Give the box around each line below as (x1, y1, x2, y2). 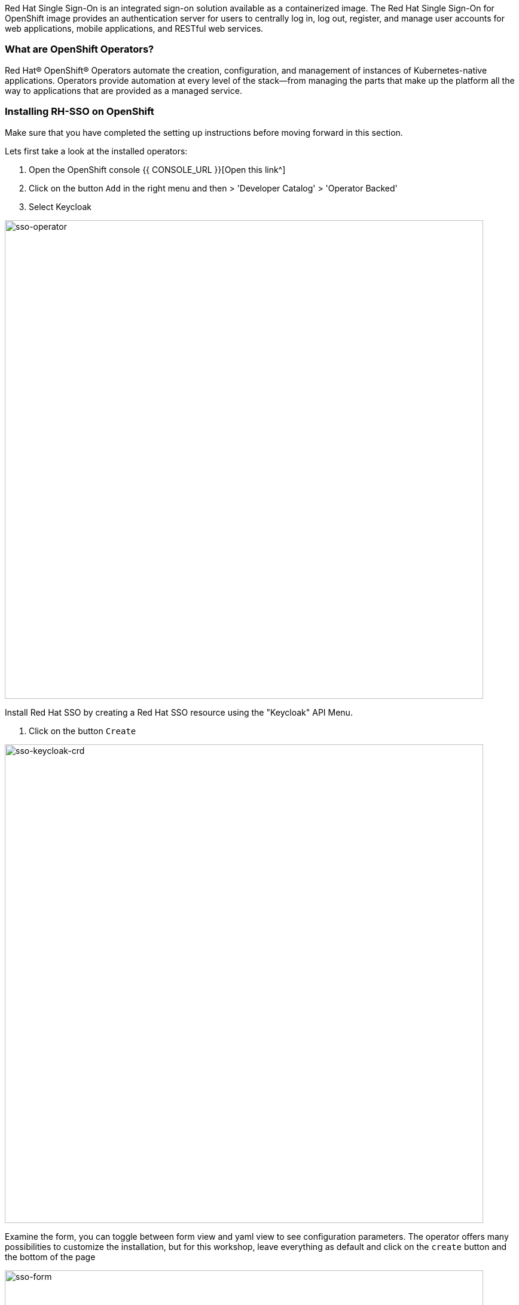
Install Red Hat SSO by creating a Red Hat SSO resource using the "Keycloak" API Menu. (5, 707, 353, 717)
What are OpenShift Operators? (5, 43, 154, 56)
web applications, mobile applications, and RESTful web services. (5, 23, 264, 34)
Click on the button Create (29, 725, 136, 736)
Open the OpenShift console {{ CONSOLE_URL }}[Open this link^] (29, 164, 286, 175)
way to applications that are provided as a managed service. (5, 85, 242, 96)
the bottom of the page (5, 1251, 96, 1262)
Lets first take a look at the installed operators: (5, 145, 188, 156)
